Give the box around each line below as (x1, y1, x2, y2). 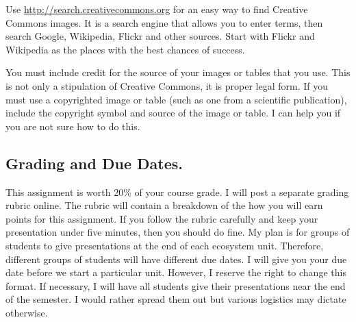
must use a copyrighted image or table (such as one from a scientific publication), (5, 92, 347, 106)
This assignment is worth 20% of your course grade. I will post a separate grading (5, 184, 349, 199)
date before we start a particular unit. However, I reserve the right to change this (5, 265, 346, 280)
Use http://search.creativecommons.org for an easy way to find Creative (5, 2, 308, 16)
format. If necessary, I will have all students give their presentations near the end (5, 278, 346, 293)
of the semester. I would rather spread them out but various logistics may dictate (5, 292, 346, 306)
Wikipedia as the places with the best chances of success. (5, 42, 245, 56)
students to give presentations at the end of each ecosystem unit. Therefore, (5, 238, 324, 252)
